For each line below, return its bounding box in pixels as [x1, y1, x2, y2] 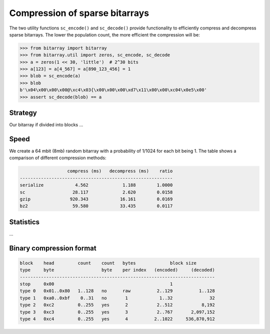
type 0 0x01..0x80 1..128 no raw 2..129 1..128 [19, 288, 215, 294]
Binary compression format [9, 244, 97, 252]
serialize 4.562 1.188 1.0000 [19, 182, 173, 188]
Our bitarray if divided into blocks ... [9, 122, 83, 128]
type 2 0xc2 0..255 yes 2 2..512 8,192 [19, 302, 215, 308]
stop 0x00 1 [19, 281, 173, 287]
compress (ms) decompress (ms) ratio [67, 168, 173, 174]
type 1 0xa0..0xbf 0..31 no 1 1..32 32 [19, 295, 215, 301]
